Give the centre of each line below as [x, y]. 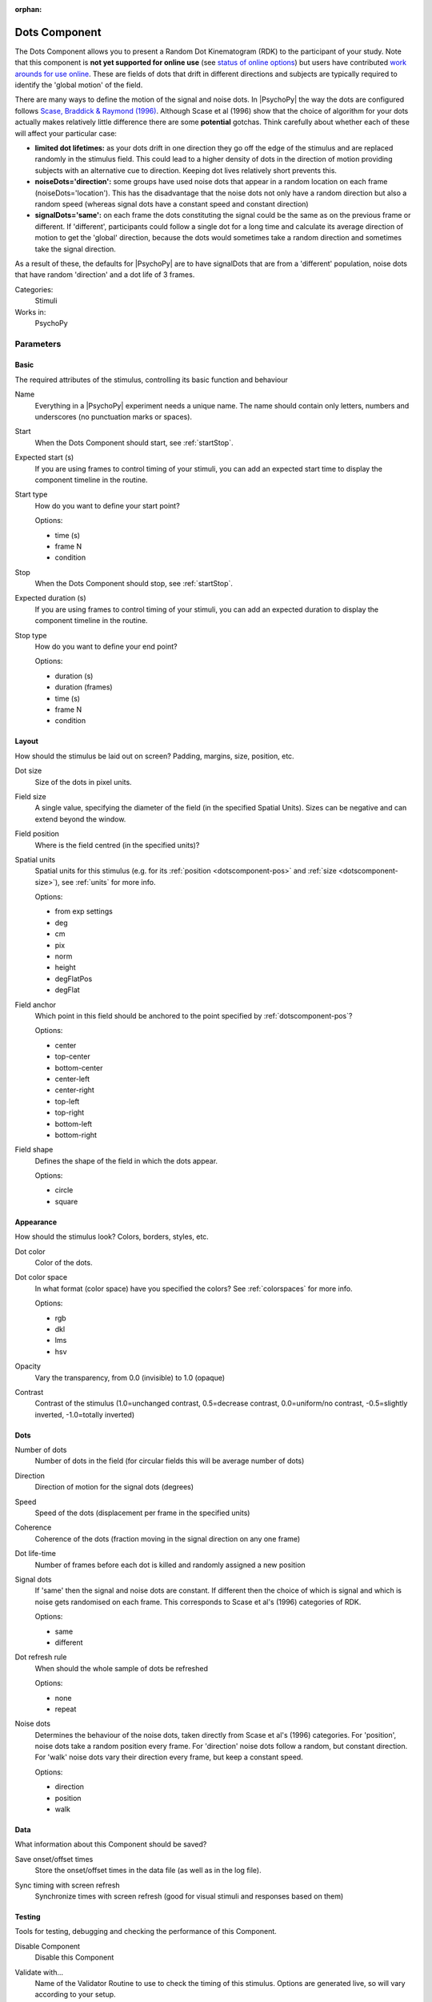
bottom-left [73, 1124]
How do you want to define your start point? [107, 505]
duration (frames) [84, 687]
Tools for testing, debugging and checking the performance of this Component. [146, 1932]
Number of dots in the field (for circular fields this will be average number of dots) [170, 1461]
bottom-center [79, 1067]
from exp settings [84, 911]
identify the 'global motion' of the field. [79, 85]
